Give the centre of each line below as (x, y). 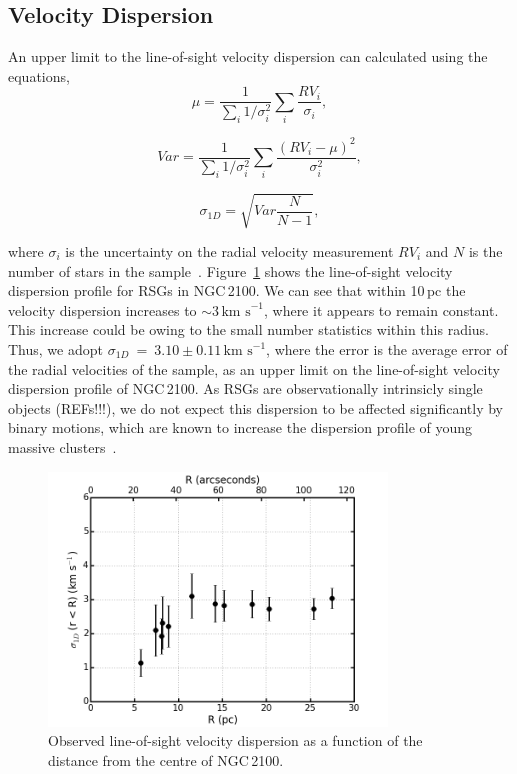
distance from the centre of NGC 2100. (166, 759)
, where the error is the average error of (387, 349)
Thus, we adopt (55, 349)
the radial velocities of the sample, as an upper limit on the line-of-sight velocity (254, 368)
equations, (39, 75)
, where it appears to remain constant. (381, 309)
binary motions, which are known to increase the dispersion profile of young (240, 427)
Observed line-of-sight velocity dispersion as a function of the (235, 740)
